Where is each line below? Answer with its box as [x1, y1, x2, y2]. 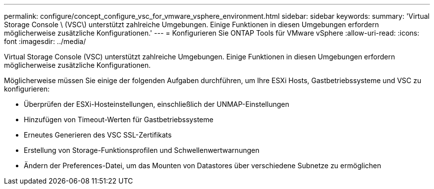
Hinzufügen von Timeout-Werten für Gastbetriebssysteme [24, 115, 214, 124]
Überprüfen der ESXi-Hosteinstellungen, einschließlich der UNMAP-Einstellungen [24, 100, 289, 108]
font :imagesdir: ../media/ [4, 37, 86, 46]
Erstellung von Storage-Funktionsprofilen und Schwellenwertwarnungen [24, 146, 260, 154]
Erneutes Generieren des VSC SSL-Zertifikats [24, 131, 172, 139]
